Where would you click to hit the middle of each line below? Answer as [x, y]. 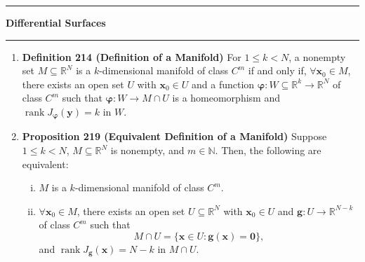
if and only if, [277, 70]
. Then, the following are [268, 150]
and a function [223, 84]
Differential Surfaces [56, 22]
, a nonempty [317, 56]
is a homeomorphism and [226, 98]
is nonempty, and [147, 150]
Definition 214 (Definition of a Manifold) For [132, 56]
